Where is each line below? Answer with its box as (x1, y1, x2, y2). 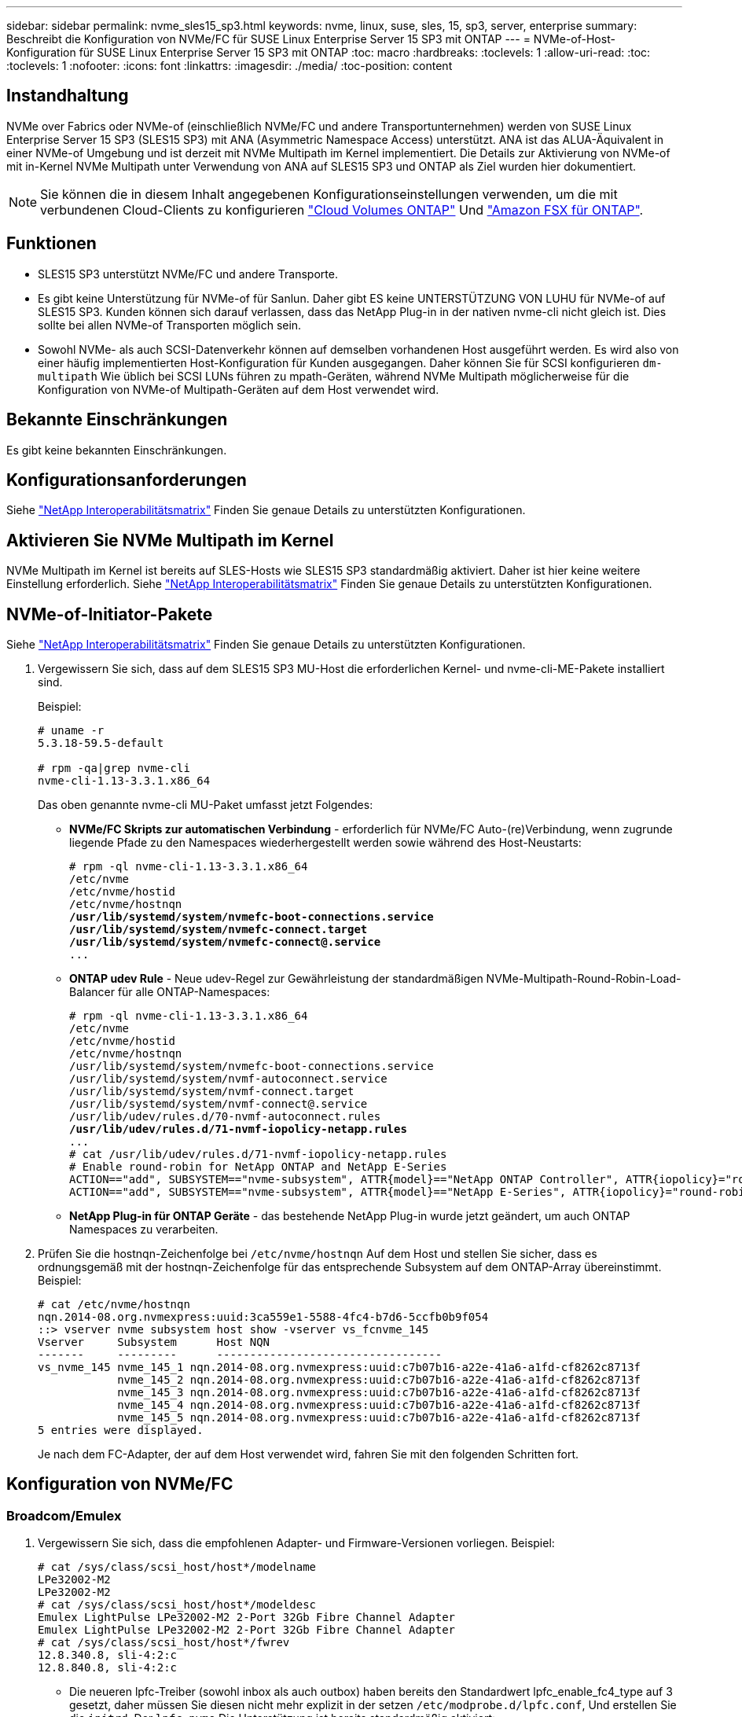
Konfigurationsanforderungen (6, 469, 247, 490)
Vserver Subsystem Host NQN (38, 1336, 270, 1349)
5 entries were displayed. (38, 1424, 204, 1437)
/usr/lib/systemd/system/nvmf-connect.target (69, 1085, 354, 1098)
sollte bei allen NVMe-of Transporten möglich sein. (38, 318, 302, 332)
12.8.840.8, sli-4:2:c (38, 1661, 178, 1675)
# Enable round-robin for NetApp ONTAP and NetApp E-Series (69, 1160, 447, 1174)
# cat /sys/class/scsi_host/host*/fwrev (38, 1636, 290, 1649)
